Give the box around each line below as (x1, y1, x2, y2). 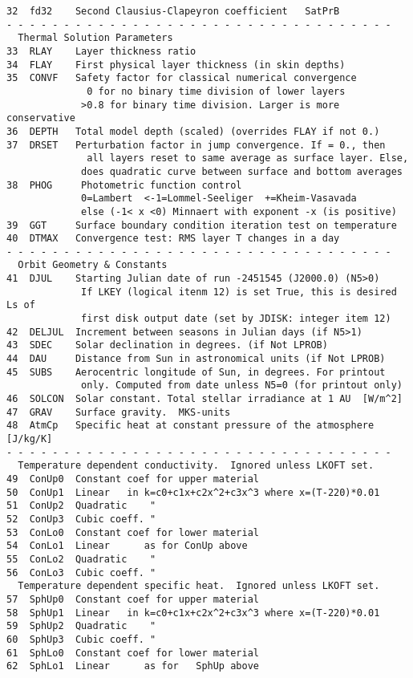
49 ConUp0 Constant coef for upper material (6, 473, 259, 485)
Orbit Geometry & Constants (18, 259, 168, 271)
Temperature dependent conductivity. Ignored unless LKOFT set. (18, 460, 375, 472)
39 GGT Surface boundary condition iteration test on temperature (6, 219, 397, 231)
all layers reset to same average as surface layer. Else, (87, 152, 409, 164)
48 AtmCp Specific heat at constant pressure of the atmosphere (6, 420, 375, 432)
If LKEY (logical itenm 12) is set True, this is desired (81, 286, 397, 298)
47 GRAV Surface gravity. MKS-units (6, 406, 231, 418)
